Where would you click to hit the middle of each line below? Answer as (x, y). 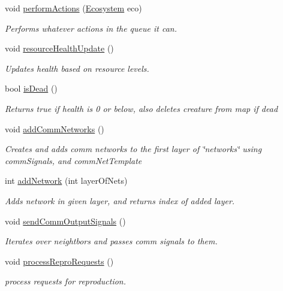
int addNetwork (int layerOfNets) (66, 181)
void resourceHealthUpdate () (59, 48)
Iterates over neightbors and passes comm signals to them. (111, 241)
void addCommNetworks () (55, 128)
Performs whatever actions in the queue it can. (91, 28)
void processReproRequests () (59, 261)
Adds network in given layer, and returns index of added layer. (120, 200)
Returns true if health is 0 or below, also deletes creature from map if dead (141, 108)
